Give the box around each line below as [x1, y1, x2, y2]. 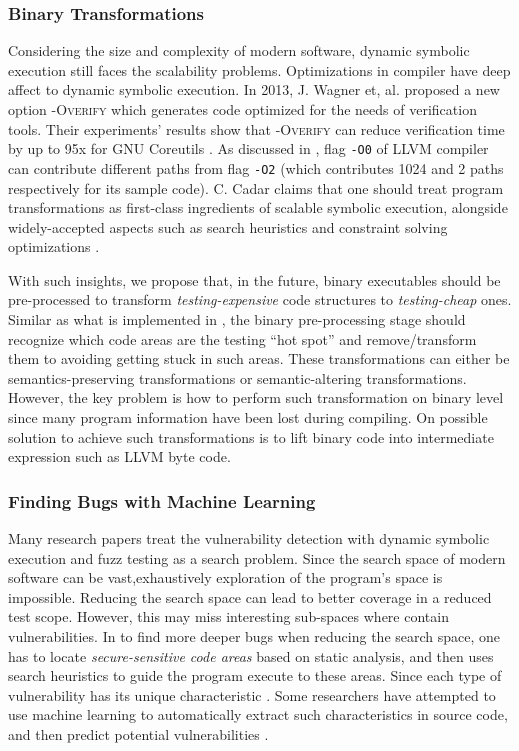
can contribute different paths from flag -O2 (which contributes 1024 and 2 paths [8, 157, 504, 178]
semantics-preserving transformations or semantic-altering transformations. [8, 367, 467, 388]
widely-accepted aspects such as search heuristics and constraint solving [8, 216, 448, 237]
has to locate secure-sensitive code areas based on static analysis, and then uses [8, 645, 494, 666]
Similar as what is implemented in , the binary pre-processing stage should [8, 309, 466, 330]
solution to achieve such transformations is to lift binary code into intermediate [8, 426, 494, 447]
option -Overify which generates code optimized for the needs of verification [8, 99, 477, 119]
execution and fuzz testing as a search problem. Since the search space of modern [8, 547, 506, 568]
